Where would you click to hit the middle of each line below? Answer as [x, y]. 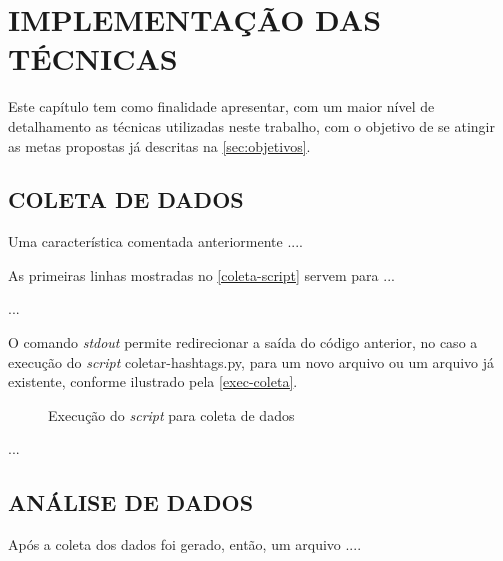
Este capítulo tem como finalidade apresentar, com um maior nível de [221, 106]
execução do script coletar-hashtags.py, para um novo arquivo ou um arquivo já [251, 361]
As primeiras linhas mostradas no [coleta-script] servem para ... [201, 274]
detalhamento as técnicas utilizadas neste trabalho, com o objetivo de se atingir [251, 125]
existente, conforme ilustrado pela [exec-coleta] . [153, 381]
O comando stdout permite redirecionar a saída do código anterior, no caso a [243, 342]
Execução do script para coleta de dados [171, 414]
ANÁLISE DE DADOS [131, 502]
